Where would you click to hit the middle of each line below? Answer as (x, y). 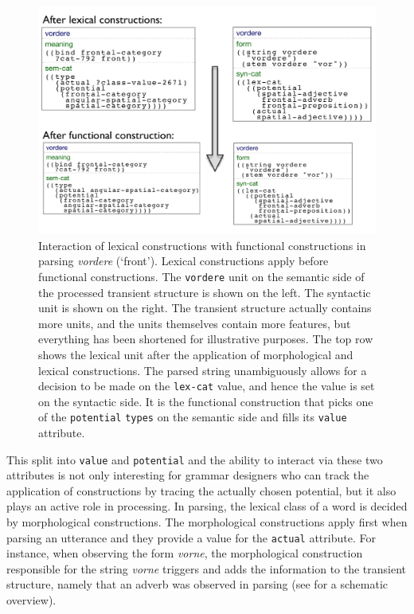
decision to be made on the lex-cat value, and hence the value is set (207, 386)
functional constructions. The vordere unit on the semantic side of (201, 276)
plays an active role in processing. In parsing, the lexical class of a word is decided (207, 506)
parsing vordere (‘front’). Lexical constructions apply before (184, 261)
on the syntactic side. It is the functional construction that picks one (206, 401)
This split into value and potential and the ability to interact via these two (195, 459)
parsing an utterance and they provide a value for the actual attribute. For (191, 537)
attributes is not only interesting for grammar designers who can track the (188, 475)
